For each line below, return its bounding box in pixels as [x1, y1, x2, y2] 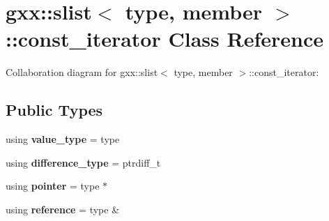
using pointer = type [6, 178, 100, 193]
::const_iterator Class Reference [6, 24, 323, 53]
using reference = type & [6, 201, 120, 216]
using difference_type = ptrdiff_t [6, 155, 161, 169]
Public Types [6, 99, 103, 121]
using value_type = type [6, 132, 120, 146]
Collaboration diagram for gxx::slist [6, 65, 158, 79]
